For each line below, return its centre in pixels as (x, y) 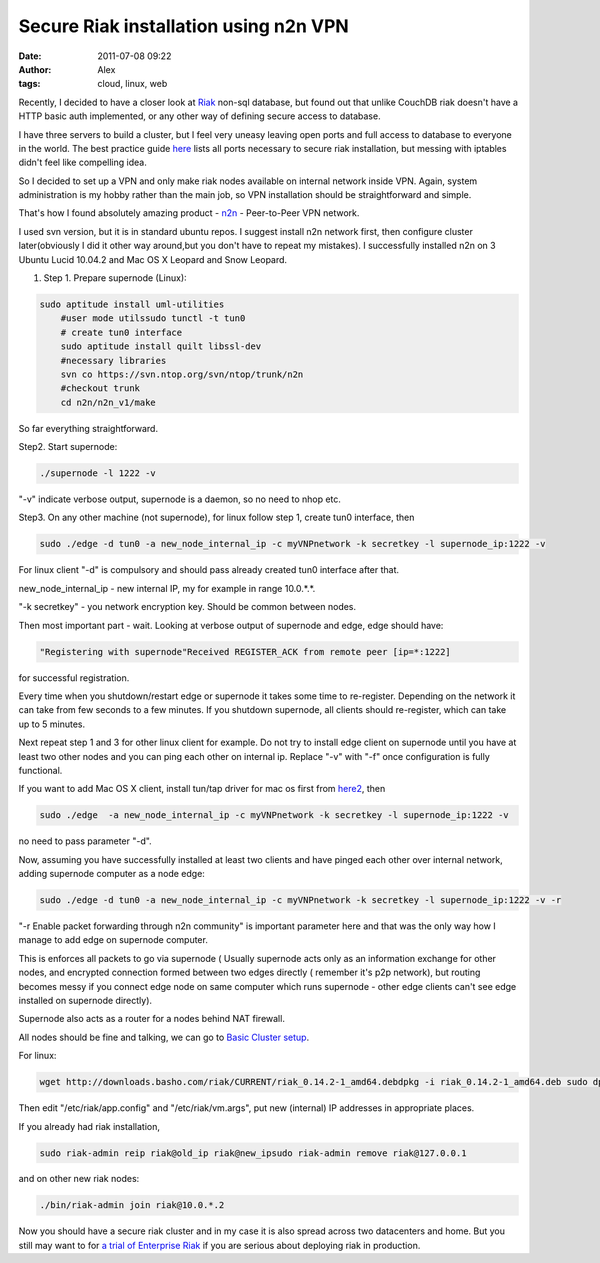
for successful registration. (74, 677)
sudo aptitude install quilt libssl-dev (161, 346)
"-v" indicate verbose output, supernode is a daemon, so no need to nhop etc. (180, 499)
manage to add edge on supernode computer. (113, 940)
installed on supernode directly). (85, 1000)
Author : (35, 69)
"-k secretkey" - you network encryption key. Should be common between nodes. (187, 607)
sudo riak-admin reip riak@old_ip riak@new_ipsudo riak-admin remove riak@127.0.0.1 (253, 1153)
